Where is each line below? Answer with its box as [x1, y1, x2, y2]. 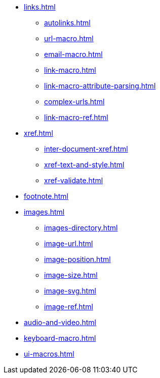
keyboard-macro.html [24, 334, 96, 342]
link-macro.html [44, 66, 96, 74]
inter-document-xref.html [44, 144, 128, 153]
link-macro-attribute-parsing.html [44, 81, 156, 90]
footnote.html [24, 192, 68, 200]
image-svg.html [44, 286, 96, 295]
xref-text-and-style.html [44, 160, 125, 169]
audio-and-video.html [24, 318, 97, 327]
